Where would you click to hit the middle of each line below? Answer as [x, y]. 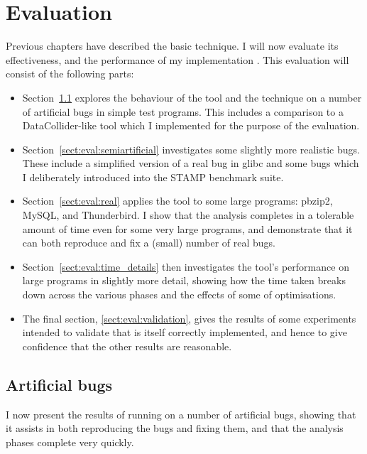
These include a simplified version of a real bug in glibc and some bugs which [191, 163]
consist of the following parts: [70, 74]
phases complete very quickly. [70, 442]
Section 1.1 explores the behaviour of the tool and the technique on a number [192, 97]
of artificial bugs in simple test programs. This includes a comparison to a [183, 111]
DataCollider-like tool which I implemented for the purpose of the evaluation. [191, 125]
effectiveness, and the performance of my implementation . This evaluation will [177, 59]
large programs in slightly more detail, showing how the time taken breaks [184, 280]
